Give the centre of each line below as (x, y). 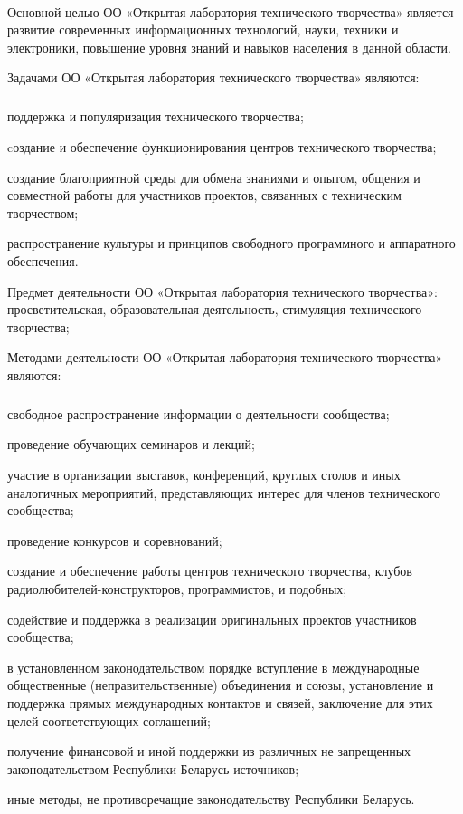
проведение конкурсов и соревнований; (115, 540)
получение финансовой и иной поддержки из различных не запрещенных (209, 751)
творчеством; (43, 212)
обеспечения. (43, 260)
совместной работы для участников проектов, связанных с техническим (204, 195)
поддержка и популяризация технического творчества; (156, 116)
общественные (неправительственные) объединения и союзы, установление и (221, 685)
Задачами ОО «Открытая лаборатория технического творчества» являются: (213, 77)
